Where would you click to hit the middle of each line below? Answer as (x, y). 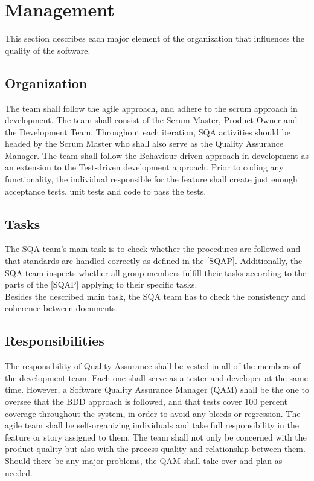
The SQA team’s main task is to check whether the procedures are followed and (153, 249)
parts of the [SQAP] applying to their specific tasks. (101, 284)
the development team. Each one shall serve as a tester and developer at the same (156, 377)
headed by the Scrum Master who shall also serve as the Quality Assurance (144, 144)
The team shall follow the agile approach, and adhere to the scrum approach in (151, 108)
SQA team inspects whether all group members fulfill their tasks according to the (156, 272)
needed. (19, 472)
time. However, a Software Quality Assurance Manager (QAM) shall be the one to (157, 389)
